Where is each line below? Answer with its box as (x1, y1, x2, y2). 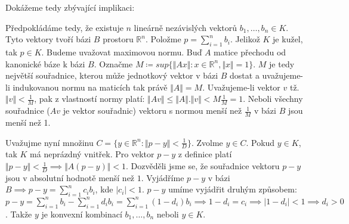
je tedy (269, 57, 295, 70)
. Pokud (246, 136, 275, 148)
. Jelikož (230, 33, 260, 45)
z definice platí (178, 148, 232, 160)
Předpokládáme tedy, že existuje (5, 21, 123, 33)
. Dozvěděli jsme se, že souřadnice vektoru (125, 160, 280, 172)
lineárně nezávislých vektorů (134, 21, 237, 33)
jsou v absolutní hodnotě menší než (5, 171, 135, 183)
